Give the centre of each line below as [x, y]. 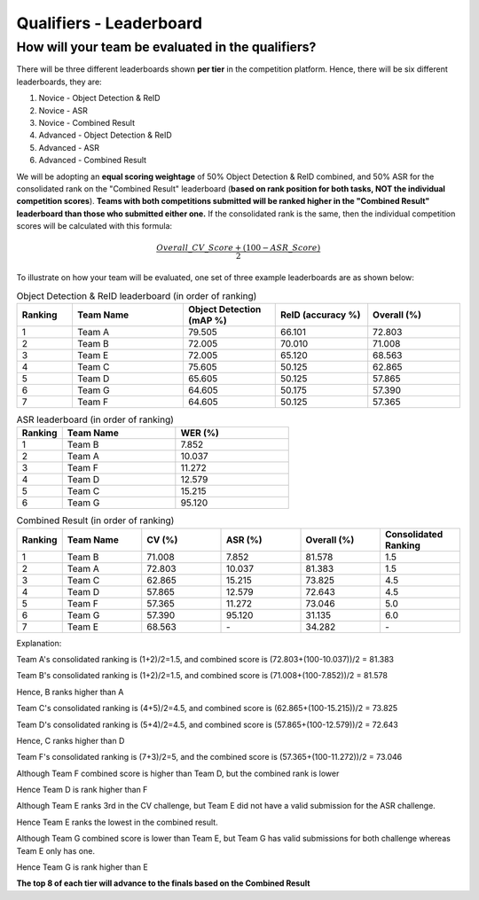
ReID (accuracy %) [321, 315]
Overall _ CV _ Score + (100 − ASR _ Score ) [239, 248]
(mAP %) [207, 320]
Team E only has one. [55, 850]
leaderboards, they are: [59, 82]
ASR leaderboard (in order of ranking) [95, 419]
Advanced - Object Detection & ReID [105, 135]
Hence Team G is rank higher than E [82, 867]
